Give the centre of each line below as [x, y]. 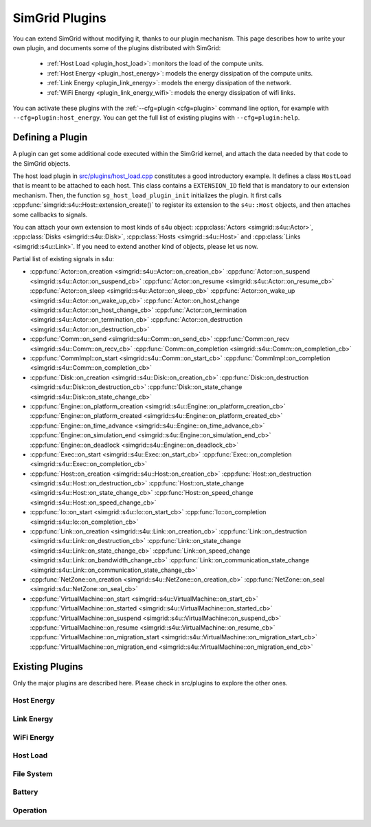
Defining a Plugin [50, 137]
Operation [30, 810]
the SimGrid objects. [42, 163]
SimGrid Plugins [59, 18]
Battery [25, 792]
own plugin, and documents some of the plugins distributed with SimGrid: [117, 47]
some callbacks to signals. [50, 214]
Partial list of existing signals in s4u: [64, 259]
